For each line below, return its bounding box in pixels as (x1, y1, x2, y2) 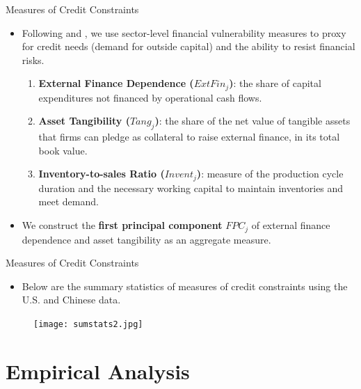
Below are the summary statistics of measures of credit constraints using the (22, 278, 348, 293)
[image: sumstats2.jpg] (33, 319, 143, 329)
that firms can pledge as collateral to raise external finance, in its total (38, 129, 340, 144)
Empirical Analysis (6, 356, 190, 385)
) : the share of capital (229, 76, 321, 90)
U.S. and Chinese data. (22, 292, 121, 307)
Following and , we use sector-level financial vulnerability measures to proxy (22, 25, 346, 40)
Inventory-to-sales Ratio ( (38, 166, 165, 181)
